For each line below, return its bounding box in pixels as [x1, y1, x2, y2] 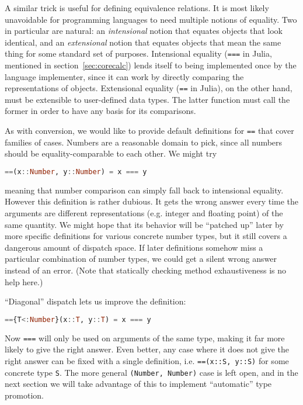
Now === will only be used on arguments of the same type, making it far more [5, 331, 285, 344]
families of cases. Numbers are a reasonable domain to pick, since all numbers [5, 136, 283, 148]
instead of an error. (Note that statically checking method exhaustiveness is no [5, 264, 287, 276]
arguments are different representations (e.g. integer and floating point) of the [5, 206, 283, 219]
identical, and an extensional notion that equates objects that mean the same [5, 36, 281, 48]
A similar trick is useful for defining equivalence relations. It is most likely [5, 2, 269, 13]
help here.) [5, 275, 43, 288]
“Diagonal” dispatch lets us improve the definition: [5, 295, 186, 307]
